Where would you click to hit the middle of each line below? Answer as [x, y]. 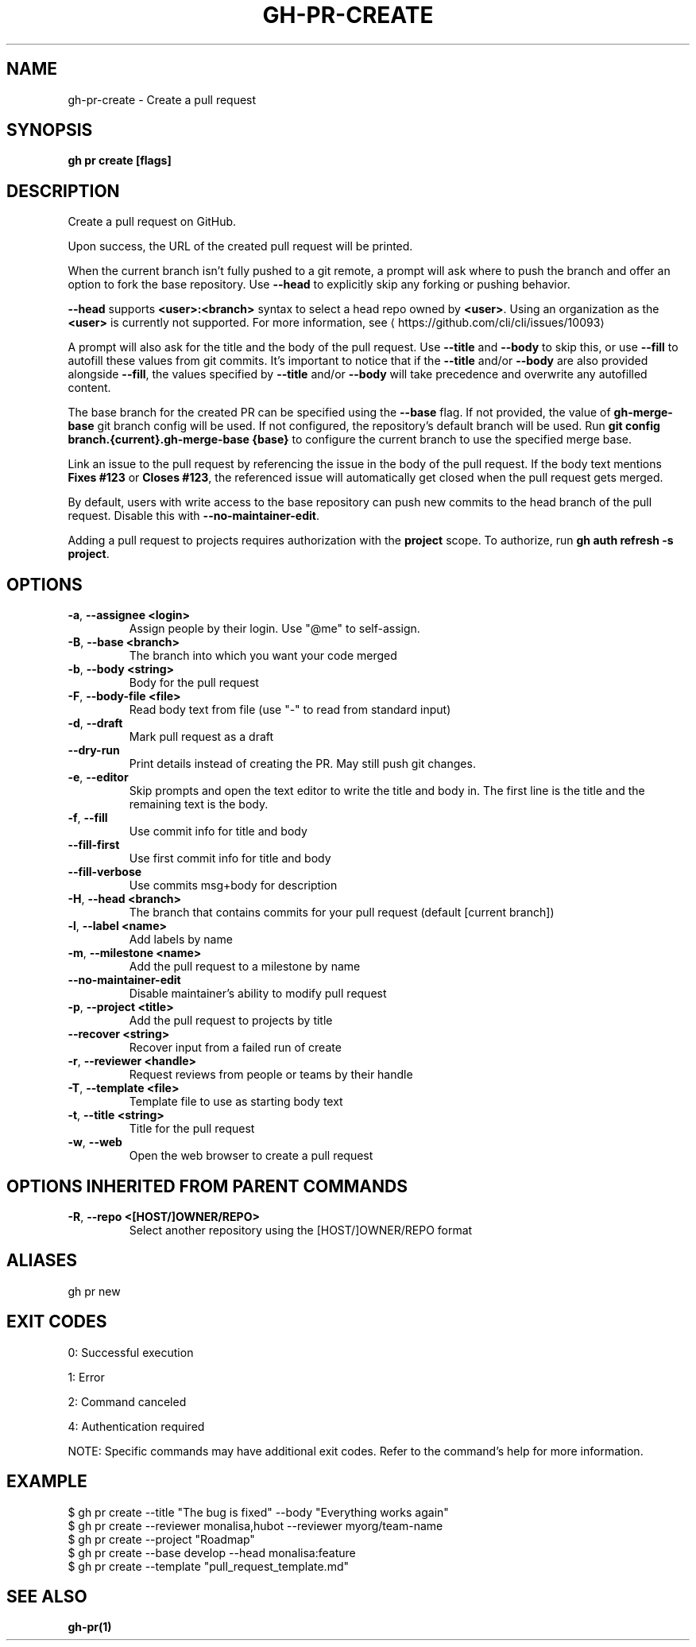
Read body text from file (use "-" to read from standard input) [290, 710]
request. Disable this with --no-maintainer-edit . [193, 516]
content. [89, 388]
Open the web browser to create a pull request [251, 1156]
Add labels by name [181, 940]
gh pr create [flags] [120, 161]
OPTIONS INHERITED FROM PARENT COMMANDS [207, 1186]
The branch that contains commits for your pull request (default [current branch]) [342, 913]
